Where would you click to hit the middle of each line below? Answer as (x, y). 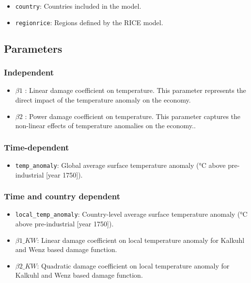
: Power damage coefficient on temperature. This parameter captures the (133, 116)
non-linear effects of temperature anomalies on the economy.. (105, 126)
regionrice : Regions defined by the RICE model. (89, 22)
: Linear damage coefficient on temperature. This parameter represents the (135, 90)
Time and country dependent (62, 196)
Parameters (33, 48)
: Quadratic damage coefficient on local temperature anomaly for (133, 265)
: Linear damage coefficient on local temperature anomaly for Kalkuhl (141, 240)
